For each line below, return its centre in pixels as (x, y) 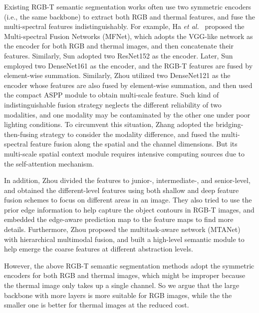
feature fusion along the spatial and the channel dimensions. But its (134, 144)
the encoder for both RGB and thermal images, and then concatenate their (119, 46)
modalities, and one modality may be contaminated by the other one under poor (127, 114)
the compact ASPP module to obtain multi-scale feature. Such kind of (112, 95)
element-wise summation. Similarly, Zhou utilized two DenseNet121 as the (117, 75)
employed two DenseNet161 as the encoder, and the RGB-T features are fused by (129, 65)
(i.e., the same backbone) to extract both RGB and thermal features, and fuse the (129, 16)
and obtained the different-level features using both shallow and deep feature (122, 190)
